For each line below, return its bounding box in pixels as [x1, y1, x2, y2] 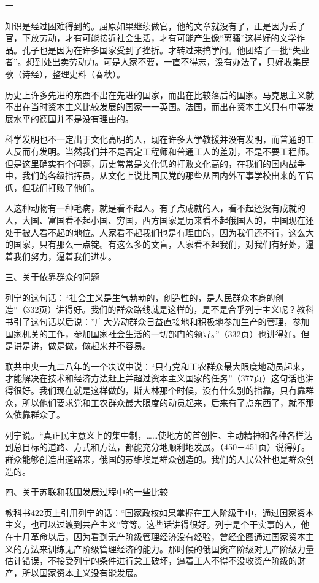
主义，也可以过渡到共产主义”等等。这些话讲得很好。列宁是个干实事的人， [5, 518, 301, 531]
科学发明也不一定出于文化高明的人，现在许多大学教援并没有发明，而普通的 [5, 133, 306, 146]
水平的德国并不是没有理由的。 [13, 112, 134, 125]
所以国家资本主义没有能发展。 [21, 566, 142, 579]
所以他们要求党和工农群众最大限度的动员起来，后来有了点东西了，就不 [21, 396, 306, 409]
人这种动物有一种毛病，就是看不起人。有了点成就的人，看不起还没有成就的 [5, 202, 306, 214]
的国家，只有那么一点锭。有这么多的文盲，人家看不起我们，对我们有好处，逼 [5, 238, 314, 251]
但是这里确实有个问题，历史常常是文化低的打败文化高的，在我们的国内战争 [5, 157, 306, 170]
